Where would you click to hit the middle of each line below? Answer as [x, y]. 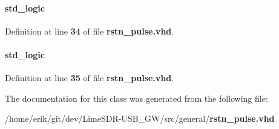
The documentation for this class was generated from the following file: [136, 98]
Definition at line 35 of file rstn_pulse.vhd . [90, 78]
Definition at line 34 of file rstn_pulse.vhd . [90, 31]
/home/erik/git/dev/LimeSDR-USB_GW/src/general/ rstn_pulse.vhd [140, 118]
